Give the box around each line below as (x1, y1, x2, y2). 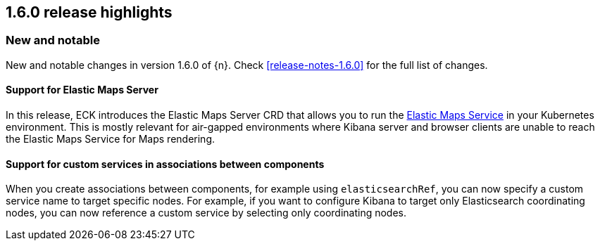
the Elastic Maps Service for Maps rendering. (6, 133, 215, 145)
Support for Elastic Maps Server (6, 84, 158, 96)
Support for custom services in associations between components (6, 157, 325, 170)
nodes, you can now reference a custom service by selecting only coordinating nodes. (6, 207, 406, 219)
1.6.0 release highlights (6, 4, 173, 21)
